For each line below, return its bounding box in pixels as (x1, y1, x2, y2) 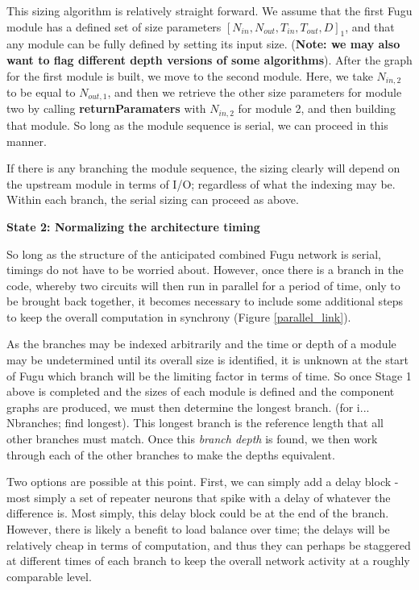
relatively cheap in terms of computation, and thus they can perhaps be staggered (6, 536, 411, 553)
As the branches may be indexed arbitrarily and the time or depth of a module (6, 335, 396, 352)
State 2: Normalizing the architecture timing (6, 218, 260, 235)
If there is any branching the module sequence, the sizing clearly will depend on (6, 160, 400, 177)
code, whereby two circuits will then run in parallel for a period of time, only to (6, 276, 400, 293)
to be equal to (6, 84, 76, 101)
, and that (345, 18, 395, 35)
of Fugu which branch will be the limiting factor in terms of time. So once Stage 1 (6, 367, 412, 384)
